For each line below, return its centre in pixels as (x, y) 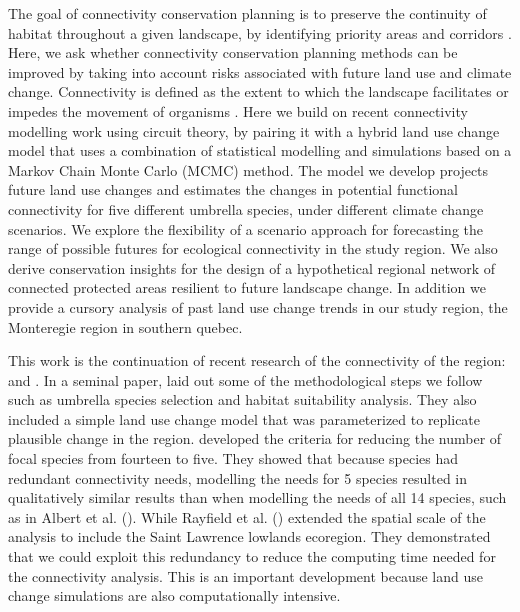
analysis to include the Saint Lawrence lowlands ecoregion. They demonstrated (249, 536)
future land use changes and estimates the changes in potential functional (233, 189)
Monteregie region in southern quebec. (125, 326)
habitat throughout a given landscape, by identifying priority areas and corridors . (260, 32)
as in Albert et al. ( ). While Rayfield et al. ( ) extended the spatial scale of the (247, 516)
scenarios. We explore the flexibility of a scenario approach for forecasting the (245, 228)
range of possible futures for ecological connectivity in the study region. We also (253, 248)
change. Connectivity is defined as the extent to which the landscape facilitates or (258, 91)
